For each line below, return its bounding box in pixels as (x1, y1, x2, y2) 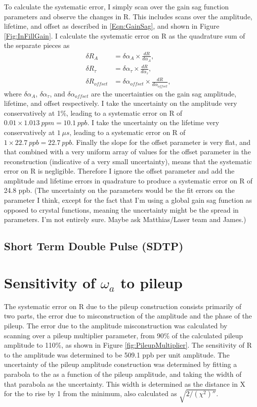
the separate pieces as (4, 40, 70, 50)
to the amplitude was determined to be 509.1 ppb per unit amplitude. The (4, 349, 230, 360)
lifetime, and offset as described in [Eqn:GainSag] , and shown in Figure (4, 21, 219, 31)
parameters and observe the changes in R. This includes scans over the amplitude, (4, 11, 253, 21)
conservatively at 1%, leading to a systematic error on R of (4, 107, 182, 118)
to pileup (120, 272, 183, 292)
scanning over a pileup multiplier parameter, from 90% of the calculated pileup (4, 330, 243, 340)
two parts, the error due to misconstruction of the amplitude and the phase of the (4, 311, 252, 321)
